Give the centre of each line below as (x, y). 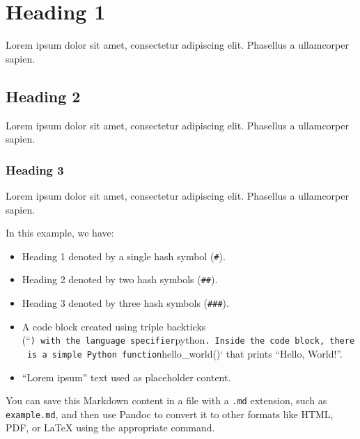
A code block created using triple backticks (114, 326)
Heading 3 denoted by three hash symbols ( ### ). (125, 303)
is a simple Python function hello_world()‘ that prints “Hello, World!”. (185, 353)
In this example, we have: (60, 233)
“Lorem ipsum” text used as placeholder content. (126, 377)
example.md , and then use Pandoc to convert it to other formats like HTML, (170, 414)
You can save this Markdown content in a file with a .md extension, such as (166, 400)
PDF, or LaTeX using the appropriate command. (110, 428)
